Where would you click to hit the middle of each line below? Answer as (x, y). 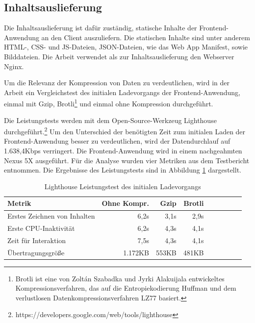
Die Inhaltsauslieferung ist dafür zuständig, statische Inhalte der (101, 28)
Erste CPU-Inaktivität (41, 228)
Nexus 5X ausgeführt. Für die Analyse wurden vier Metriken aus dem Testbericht (127, 160)
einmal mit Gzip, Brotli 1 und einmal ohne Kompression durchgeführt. (109, 103)
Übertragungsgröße (36, 252)
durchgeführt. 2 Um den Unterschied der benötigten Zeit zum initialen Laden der (125, 131)
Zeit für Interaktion (37, 240)
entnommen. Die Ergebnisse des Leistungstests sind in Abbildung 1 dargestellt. (123, 170)
